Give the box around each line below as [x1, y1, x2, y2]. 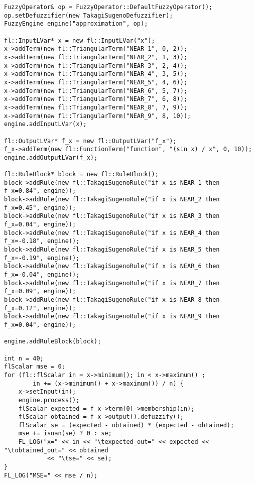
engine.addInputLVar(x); [4, 120, 87, 128]
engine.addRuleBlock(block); [4, 338, 101, 345]
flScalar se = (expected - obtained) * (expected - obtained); [18, 421, 234, 429]
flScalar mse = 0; [4, 363, 65, 371]
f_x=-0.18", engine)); [4, 237, 80, 245]
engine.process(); [18, 396, 80, 404]
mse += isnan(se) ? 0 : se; [18, 430, 112, 437]
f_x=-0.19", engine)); [4, 254, 80, 262]
